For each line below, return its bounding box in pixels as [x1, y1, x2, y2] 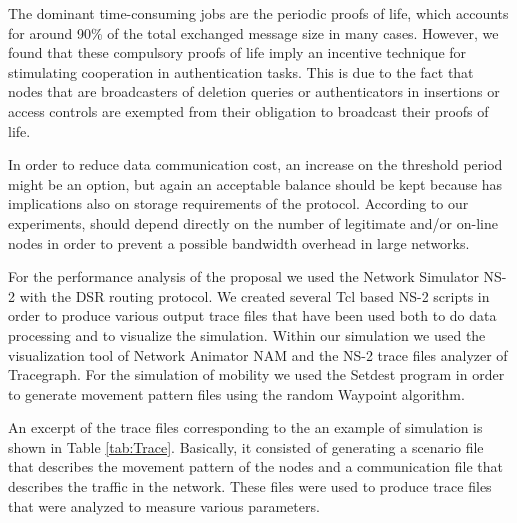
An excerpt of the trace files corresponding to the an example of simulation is [8, 417, 483, 438]
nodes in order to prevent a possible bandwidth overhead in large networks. [8, 232, 470, 253]
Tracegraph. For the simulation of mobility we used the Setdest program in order [8, 364, 505, 385]
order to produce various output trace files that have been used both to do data [8, 305, 497, 326]
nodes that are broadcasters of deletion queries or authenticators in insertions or [8, 81, 500, 102]
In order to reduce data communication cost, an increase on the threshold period [8, 154, 503, 175]
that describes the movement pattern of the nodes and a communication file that [8, 456, 503, 477]
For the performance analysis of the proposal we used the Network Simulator [8, 266, 479, 287]
